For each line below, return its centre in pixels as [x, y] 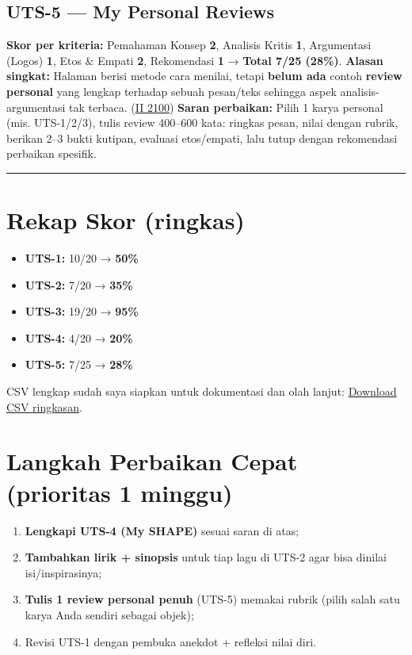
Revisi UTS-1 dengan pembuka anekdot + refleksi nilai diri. [170, 641]
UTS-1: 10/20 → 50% [82, 258]
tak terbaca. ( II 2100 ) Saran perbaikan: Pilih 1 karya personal [226, 107]
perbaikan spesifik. [51, 153]
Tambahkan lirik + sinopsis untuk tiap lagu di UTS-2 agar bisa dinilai [206, 557]
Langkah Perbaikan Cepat [152, 461]
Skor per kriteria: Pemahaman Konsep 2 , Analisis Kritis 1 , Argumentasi [189, 45]
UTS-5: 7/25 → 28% [79, 364]
